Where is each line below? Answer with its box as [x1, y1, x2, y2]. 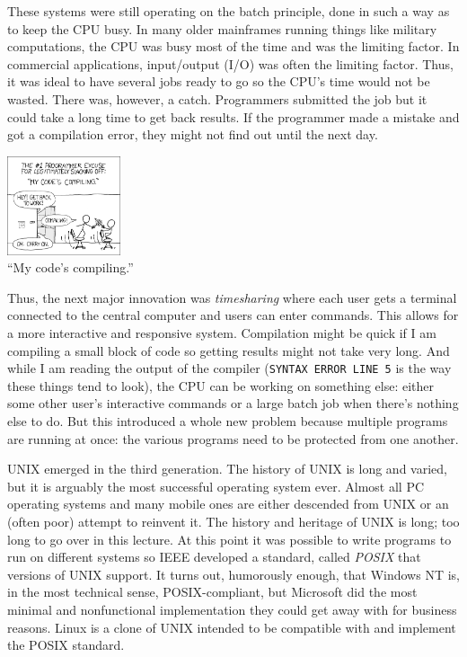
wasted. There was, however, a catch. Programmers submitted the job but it [7, 89, 427, 108]
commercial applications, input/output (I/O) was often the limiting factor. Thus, [7, 54, 454, 73]
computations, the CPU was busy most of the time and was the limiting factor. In [7, 37, 460, 56]
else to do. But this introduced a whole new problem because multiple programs [7, 411, 448, 430]
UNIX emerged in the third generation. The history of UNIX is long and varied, [7, 459, 447, 478]
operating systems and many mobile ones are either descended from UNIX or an [7, 494, 449, 513]
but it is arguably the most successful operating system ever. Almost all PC [7, 476, 425, 495]
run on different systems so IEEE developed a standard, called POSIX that [7, 547, 421, 566]
